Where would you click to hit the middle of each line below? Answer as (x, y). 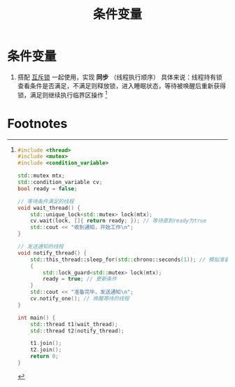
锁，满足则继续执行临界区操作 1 (62, 94)
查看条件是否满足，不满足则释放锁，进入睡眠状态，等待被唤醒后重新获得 (121, 85)
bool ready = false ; (47, 189)
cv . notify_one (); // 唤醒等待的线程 (80, 299)
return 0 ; (44, 357)
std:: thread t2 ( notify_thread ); (77, 331)
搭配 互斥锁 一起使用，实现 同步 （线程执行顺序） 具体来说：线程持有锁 (120, 77)
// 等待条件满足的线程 (46, 201)
